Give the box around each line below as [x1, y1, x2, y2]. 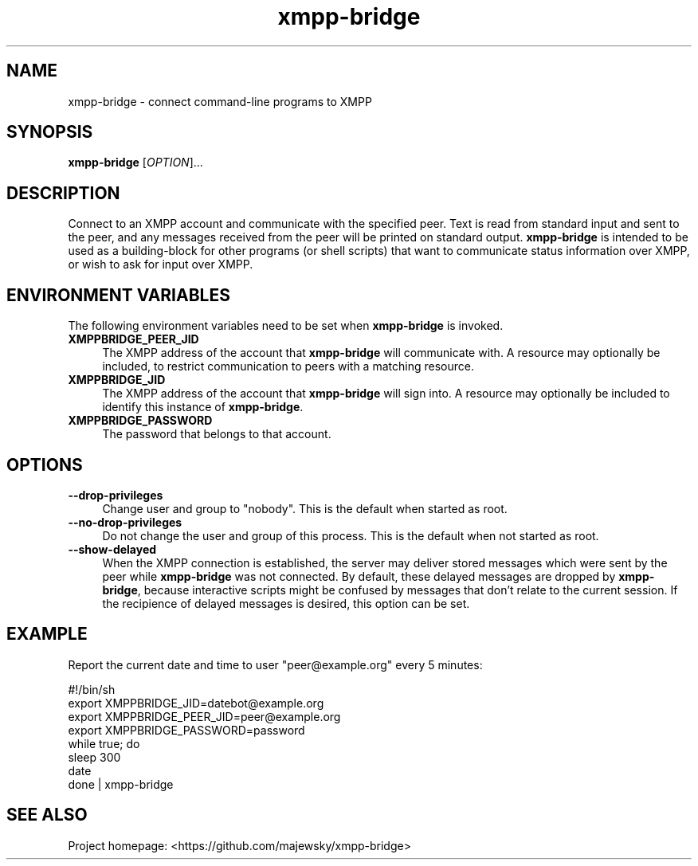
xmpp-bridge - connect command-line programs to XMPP [68, 94, 372, 108]
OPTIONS [6, 454, 83, 475]
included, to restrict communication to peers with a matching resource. [102, 359, 474, 374]
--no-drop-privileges [68, 515, 182, 529]
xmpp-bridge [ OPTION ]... [68, 155, 203, 170]
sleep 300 [68, 750, 121, 764]
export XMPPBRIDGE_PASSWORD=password [68, 723, 305, 737]
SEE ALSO [6, 805, 88, 825]
